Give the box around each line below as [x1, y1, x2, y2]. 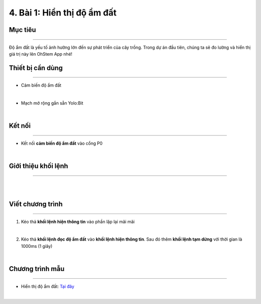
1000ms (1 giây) [21, 243, 53, 249]
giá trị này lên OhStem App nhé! [9, 51, 72, 57]
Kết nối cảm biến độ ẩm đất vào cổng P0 [21, 140, 103, 146]
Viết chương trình [9, 200, 63, 208]
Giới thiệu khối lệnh [9, 162, 69, 170]
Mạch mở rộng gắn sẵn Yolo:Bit [21, 100, 84, 106]
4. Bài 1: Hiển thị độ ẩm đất [9, 7, 117, 18]
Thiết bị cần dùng [9, 63, 63, 72]
